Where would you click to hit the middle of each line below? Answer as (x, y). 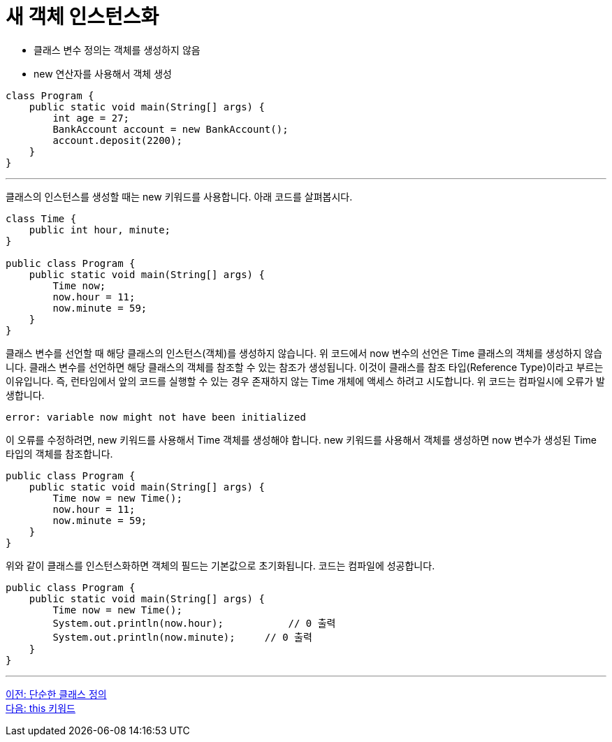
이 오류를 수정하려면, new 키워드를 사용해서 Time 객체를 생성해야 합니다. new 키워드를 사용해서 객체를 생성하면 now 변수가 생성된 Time (301, 439)
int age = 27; (91, 118)
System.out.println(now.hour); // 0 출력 (194, 623)
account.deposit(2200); (117, 140)
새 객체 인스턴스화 (82, 17)
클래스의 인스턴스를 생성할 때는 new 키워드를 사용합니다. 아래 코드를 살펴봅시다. (179, 196)
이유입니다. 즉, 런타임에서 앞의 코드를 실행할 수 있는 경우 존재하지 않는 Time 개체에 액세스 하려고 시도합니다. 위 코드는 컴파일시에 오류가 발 (305, 381)
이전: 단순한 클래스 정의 (56, 694)
